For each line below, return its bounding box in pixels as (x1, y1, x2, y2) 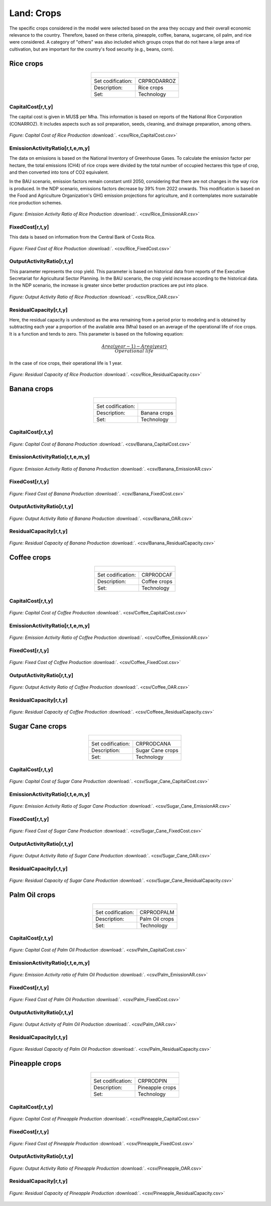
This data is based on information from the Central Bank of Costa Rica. (9, 234, 156, 240)
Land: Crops (9, 8, 62, 19)
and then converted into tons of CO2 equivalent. (9, 169, 109, 175)
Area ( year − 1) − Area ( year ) (101, 343, 167, 349)
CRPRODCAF (141, 572, 173, 579)
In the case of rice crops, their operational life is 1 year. (9, 360, 123, 366)
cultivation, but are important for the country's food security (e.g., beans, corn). (9, 46, 174, 52)
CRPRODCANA (135, 740, 171, 747)
